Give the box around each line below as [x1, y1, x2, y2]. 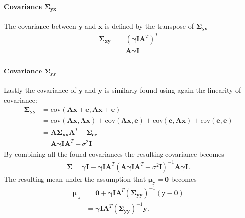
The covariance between [4, 20, 76, 31]
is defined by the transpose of [105, 20, 194, 31]
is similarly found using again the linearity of [104, 85, 241, 95]
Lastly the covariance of [4, 85, 76, 95]
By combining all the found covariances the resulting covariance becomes [4, 148, 224, 159]
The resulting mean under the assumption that [4, 173, 146, 183]
